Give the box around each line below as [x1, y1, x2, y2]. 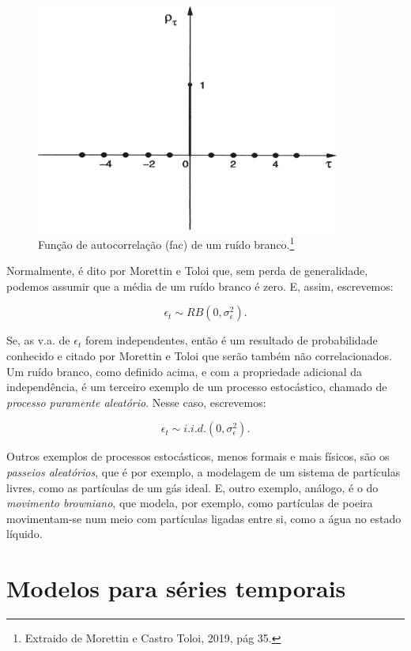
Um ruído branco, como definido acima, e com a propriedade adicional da [6, 363, 363, 379]
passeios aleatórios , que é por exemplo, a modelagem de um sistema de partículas [6, 464, 401, 480]
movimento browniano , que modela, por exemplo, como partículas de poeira [6, 495, 373, 511]
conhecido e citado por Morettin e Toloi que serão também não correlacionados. [6, 348, 393, 364]
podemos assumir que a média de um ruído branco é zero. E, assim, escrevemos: [6, 277, 394, 294]
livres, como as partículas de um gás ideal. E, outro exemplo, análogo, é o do [6, 479, 379, 495]
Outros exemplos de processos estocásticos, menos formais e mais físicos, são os [6, 448, 390, 465]
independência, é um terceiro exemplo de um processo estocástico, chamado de [6, 378, 387, 395]
